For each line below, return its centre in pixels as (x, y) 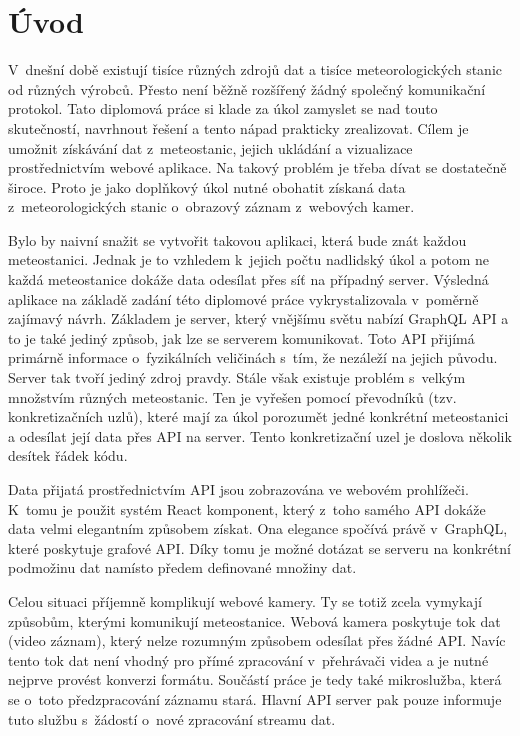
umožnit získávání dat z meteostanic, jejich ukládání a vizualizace (210, 147)
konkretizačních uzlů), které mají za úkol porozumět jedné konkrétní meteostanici (258, 416)
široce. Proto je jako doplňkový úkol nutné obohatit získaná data (207, 186)
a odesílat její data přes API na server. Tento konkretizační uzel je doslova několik (260, 435)
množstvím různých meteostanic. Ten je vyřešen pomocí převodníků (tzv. (232, 396)
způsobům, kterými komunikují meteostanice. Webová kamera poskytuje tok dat (254, 620)
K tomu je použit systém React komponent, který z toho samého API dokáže (247, 508)
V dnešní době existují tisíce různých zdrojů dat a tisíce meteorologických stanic (255, 69)
